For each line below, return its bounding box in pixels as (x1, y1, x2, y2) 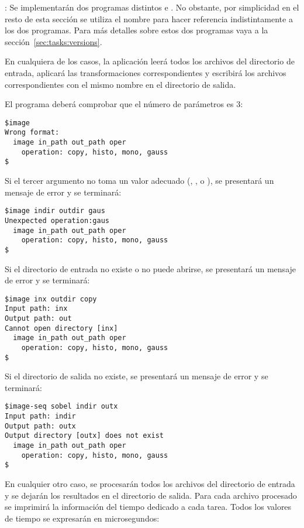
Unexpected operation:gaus (5, 216, 109, 225)
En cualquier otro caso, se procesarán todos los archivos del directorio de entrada (5, 478, 295, 490)
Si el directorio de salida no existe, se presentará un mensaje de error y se (5, 370, 268, 382)
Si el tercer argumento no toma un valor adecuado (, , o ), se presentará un (5, 174, 274, 187)
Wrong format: (5, 128, 60, 137)
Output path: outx (5, 421, 76, 430)
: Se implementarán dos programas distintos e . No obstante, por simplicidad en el (5, 1, 299, 13)
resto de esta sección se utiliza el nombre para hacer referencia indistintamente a (5, 12, 293, 25)
